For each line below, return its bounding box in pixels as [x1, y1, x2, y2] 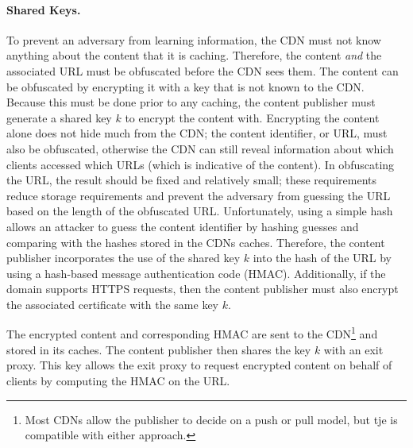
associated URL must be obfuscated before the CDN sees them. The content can [6, 62, 399, 79]
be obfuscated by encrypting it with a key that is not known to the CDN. [6, 78, 365, 95]
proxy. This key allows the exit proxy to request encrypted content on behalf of [6, 357, 392, 373]
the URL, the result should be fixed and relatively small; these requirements [6, 172, 377, 188]
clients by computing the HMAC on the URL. [6, 372, 230, 388]
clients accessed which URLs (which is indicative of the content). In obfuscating [6, 156, 395, 172]
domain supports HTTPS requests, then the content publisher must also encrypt [6, 280, 399, 297]
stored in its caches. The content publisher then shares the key [6, 341, 311, 357]
